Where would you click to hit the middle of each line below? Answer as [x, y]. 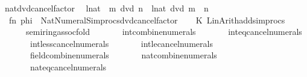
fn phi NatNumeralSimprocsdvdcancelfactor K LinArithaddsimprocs [147, 20]
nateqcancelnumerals [68, 66]
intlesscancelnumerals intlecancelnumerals [121, 43]
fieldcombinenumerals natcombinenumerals [123, 55]
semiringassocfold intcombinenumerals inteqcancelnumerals [164, 32]
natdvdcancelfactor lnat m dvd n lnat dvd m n [106, 8]
